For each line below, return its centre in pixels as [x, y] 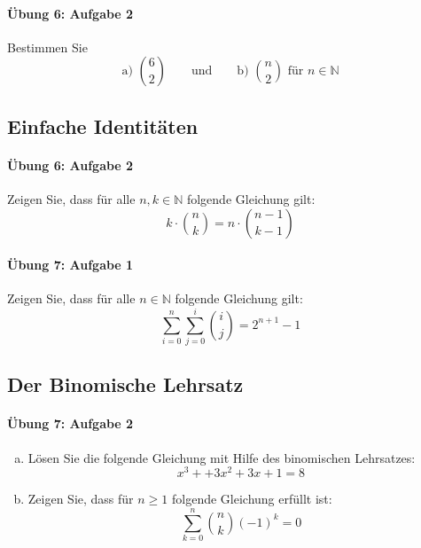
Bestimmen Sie [47, 47]
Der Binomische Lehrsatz [125, 384]
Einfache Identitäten [103, 125]
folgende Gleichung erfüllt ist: [252, 499]
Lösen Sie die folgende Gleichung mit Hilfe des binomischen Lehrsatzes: [222, 457]
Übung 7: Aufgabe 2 [70, 423]
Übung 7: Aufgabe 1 [70, 265]
